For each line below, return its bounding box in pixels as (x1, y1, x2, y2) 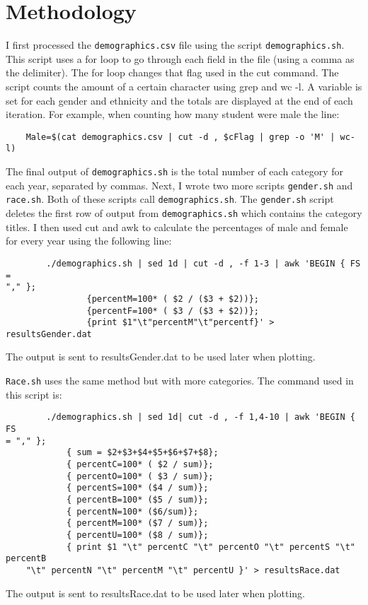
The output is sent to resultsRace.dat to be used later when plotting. (6, 585, 305, 600)
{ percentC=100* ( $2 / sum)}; (66, 459, 214, 469)
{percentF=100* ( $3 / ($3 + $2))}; (86, 305, 259, 316)
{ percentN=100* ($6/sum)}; (66, 506, 199, 517)
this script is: (6, 387, 62, 401)
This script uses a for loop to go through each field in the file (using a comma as (6, 51, 355, 66)
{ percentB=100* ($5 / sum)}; (66, 494, 209, 505)
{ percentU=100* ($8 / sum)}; (66, 529, 209, 540)
